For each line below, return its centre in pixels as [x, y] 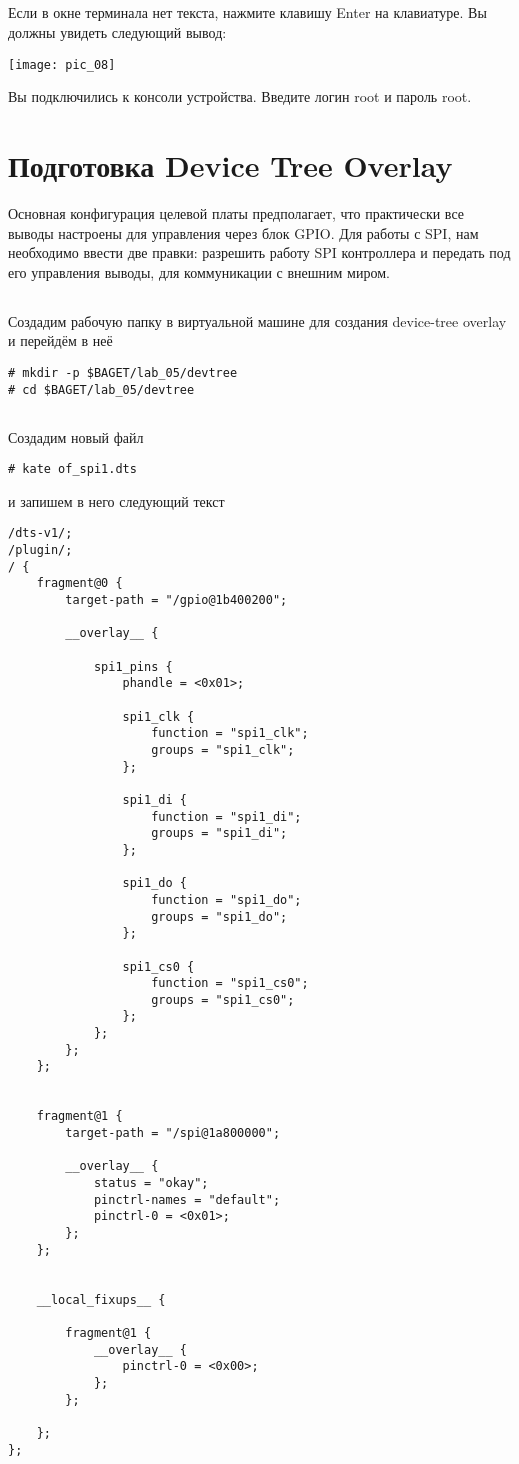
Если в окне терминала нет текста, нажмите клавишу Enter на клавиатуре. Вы [247, 12]
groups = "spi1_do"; [219, 916]
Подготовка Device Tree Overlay [230, 165]
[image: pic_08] [62, 64]
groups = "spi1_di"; [219, 833]
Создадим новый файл [76, 436]
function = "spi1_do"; [226, 899]
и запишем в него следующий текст [116, 500]
